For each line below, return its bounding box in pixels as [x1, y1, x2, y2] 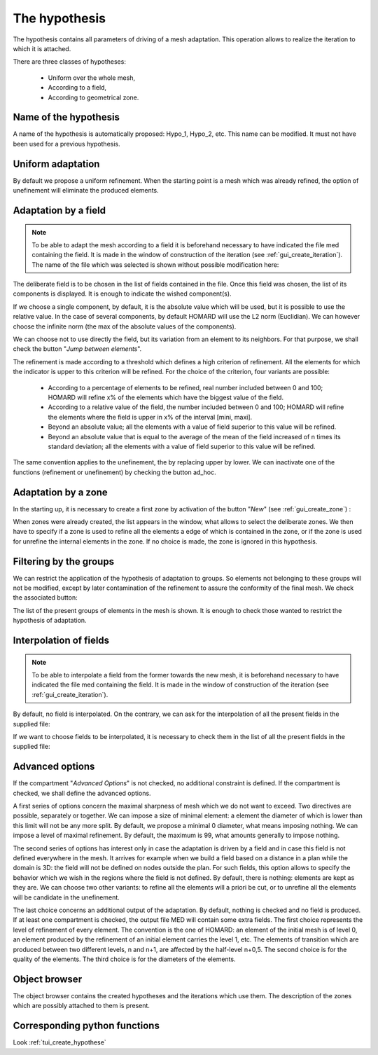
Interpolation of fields [13, 635, 110, 647]
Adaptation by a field [13, 204, 106, 216]
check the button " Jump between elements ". [13, 345, 142, 353]
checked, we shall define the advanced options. [13, 789, 151, 797]
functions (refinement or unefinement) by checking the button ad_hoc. [13, 468, 216, 476]
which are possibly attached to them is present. [13, 1002, 150, 1010]
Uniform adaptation [13, 158, 100, 170]
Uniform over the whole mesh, [48, 74, 136, 82]
